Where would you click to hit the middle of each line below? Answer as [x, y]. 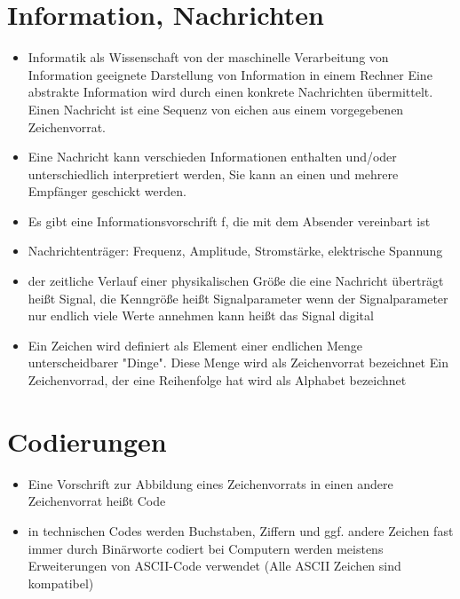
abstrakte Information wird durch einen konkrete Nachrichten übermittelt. [230, 92]
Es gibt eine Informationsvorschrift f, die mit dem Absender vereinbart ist [229, 221]
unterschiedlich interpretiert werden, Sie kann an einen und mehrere [213, 173]
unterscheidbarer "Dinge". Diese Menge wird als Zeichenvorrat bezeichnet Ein [238, 363]
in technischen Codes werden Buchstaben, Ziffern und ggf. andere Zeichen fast [241, 530]
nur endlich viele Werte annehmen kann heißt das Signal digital [201, 315]
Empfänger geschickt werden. [107, 191]
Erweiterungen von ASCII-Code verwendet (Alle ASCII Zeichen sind [214, 566]
